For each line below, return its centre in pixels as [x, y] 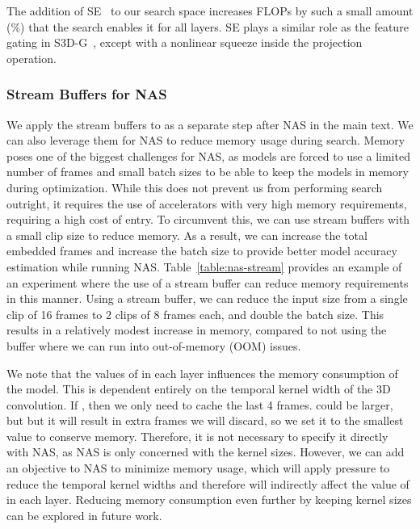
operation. [31, 58]
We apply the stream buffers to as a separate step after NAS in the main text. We [210, 124]
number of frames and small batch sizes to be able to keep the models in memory [208, 172]
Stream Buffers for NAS [87, 94]
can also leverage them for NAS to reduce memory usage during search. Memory [206, 140]
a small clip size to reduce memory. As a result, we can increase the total [187, 235]
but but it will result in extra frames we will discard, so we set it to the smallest [205, 420]
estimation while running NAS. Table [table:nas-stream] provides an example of [204, 266]
